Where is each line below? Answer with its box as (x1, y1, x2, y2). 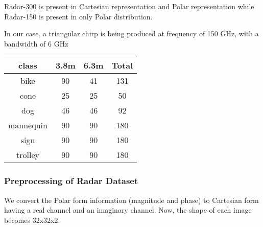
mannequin (8, 119, 47, 131)
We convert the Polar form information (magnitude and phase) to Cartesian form (4, 194, 259, 205)
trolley (16, 149, 39, 161)
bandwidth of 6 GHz (4, 38, 68, 49)
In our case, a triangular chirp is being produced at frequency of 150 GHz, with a (4, 28, 259, 39)
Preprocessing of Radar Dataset (4, 174, 138, 187)
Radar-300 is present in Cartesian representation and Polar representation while (4, 1, 254, 11)
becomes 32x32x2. (4, 214, 60, 225)
